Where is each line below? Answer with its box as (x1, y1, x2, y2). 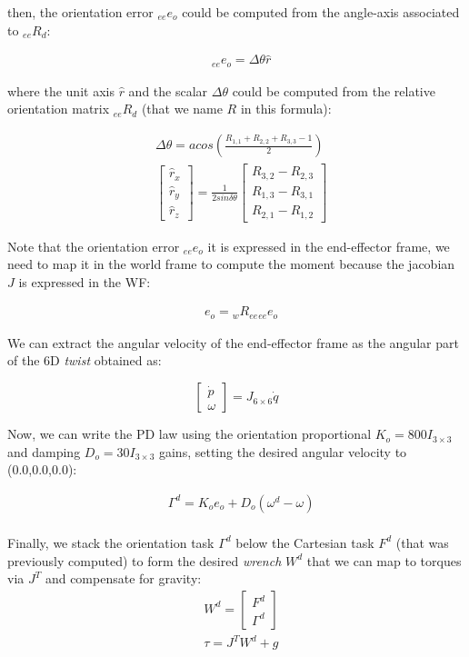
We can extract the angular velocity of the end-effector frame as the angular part (7, 333, 459, 352)
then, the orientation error (7, 3, 154, 21)
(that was (395, 533, 449, 552)
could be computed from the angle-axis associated (182, 3, 460, 21)
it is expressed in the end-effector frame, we (207, 236, 450, 255)
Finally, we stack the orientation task (7, 533, 215, 552)
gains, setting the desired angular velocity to (158, 442, 407, 461)
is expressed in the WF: (18, 272, 151, 291)
